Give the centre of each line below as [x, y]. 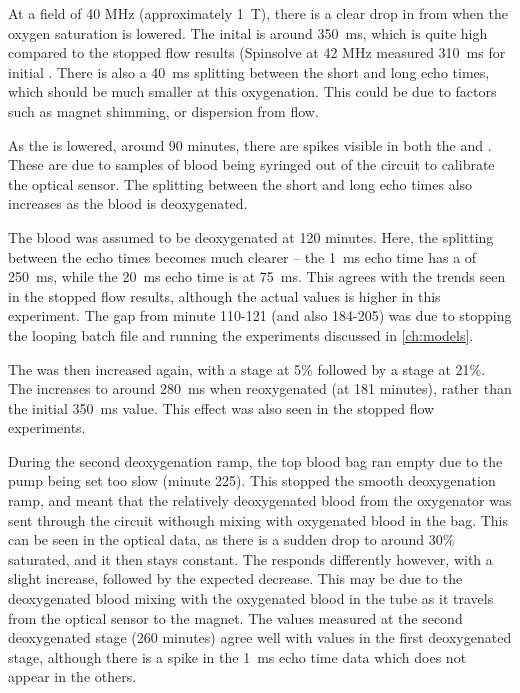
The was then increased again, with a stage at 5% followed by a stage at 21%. [247, 368]
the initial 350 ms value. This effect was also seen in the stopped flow [221, 407]
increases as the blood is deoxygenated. [128, 203]
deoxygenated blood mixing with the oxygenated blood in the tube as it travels [251, 598]
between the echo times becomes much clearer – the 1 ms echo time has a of [242, 256]
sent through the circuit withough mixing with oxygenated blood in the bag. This [258, 519]
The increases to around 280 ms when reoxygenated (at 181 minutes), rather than [260, 388]
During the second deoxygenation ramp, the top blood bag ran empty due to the [255, 460]
